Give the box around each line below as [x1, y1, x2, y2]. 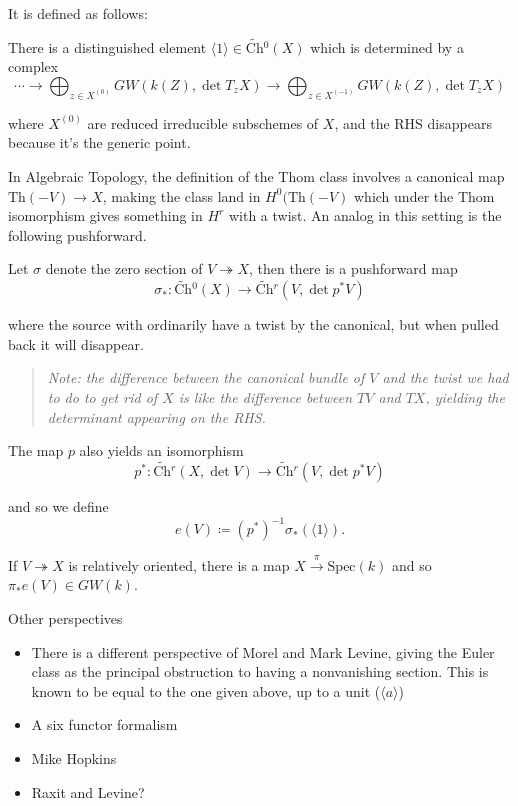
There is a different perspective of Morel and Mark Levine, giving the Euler [31, 641, 495, 662]
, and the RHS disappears [334, 112, 492, 133]
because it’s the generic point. [8, 132, 191, 153]
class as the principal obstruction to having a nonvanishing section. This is [31, 661, 489, 682]
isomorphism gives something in [8, 205, 203, 226]
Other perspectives [8, 608, 123, 629]
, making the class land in [102, 185, 261, 206]
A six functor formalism [31, 714, 178, 735]
